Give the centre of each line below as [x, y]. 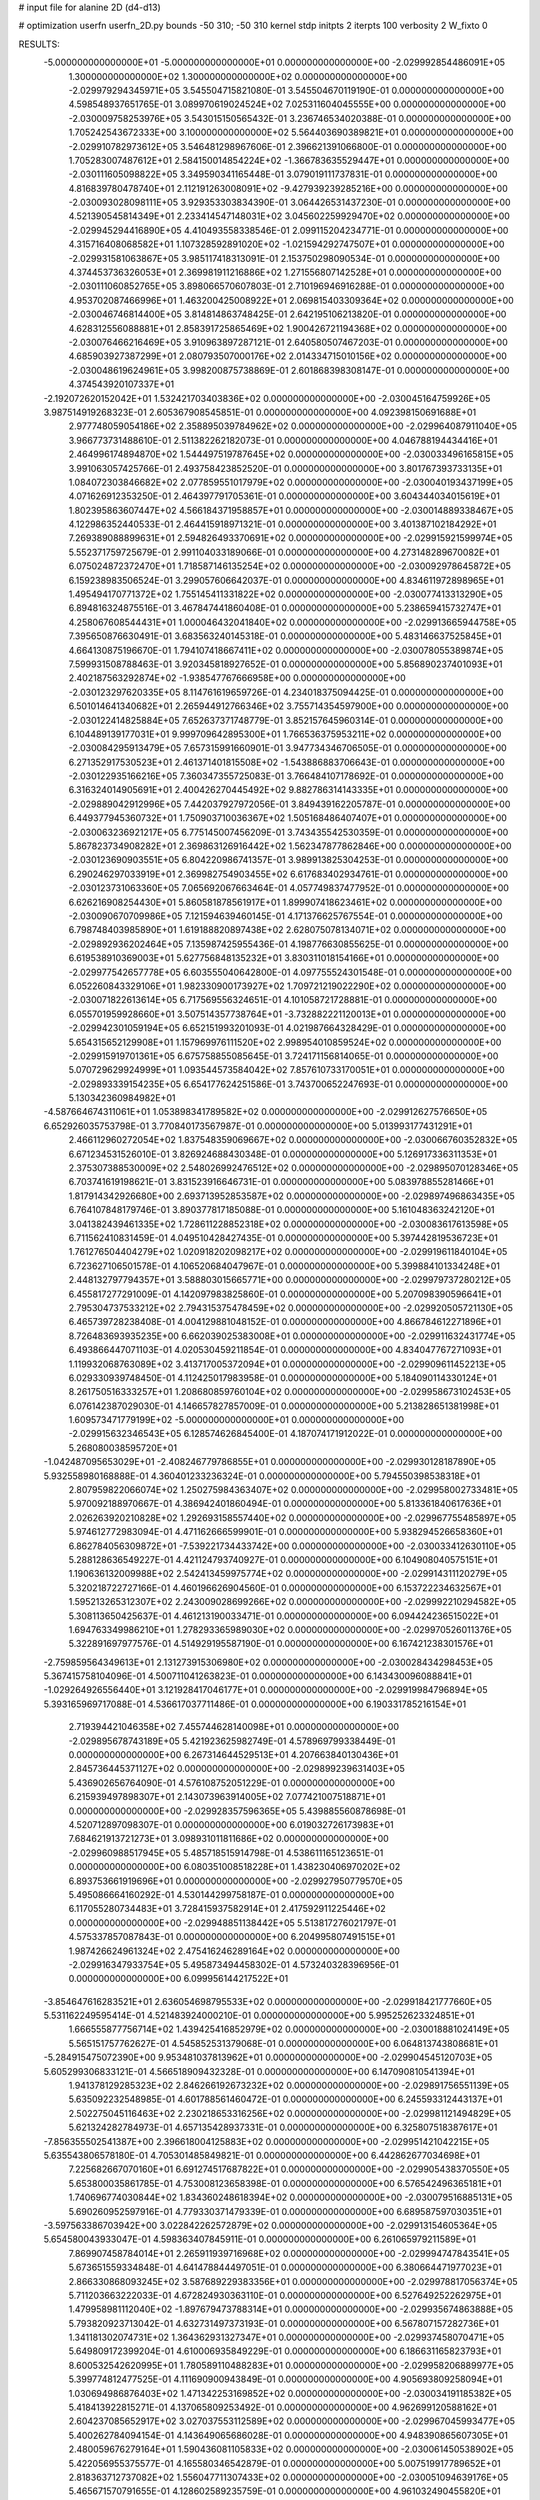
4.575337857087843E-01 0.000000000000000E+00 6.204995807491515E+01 [231, 1937]
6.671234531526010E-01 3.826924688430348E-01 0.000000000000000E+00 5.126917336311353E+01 [282, 1154]
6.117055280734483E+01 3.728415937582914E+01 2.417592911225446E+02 [227, 1909]
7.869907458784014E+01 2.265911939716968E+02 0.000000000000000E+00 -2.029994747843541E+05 [289, 2253]
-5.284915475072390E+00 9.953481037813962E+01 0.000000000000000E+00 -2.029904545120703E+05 [268, 2057]
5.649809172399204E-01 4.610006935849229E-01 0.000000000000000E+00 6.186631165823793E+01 [285, 2351]
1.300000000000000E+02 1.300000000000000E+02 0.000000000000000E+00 [238, 76]
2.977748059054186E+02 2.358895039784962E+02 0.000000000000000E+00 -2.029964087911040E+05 [292, 426]
